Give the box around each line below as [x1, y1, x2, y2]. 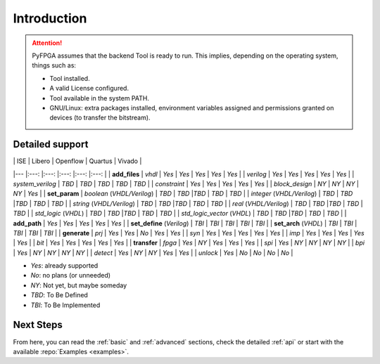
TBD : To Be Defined [30, 291, 88, 299]
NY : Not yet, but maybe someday [30, 281, 127, 290]
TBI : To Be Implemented [30, 301, 101, 309]
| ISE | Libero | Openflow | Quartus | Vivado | [13, 157, 142, 165]
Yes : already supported [30, 261, 99, 270]
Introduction [13, 11, 87, 26]
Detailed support [13, 138, 89, 150]
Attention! [32, 39, 63, 47]
